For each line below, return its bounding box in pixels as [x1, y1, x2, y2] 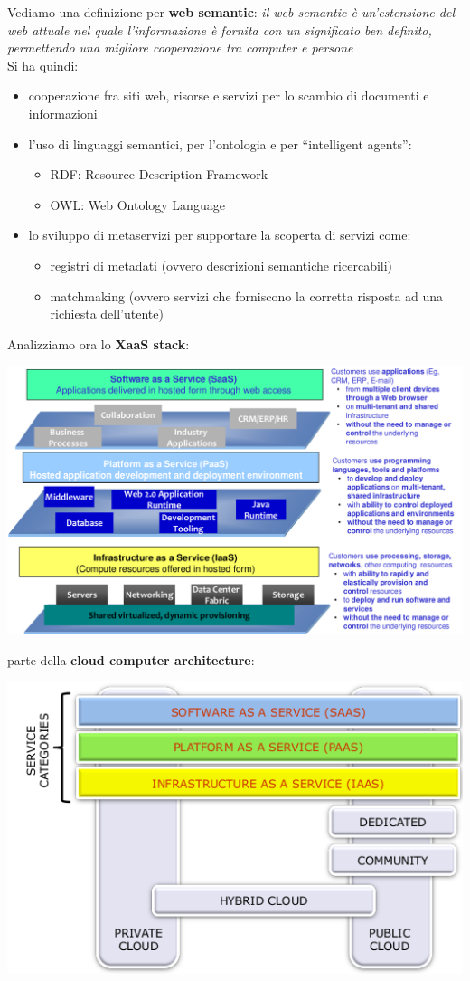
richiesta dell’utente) [50, 304, 164, 323]
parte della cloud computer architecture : [7, 650, 255, 669]
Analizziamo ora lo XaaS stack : [7, 334, 190, 353]
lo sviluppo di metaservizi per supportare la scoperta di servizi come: [28, 225, 411, 244]
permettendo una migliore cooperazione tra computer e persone [7, 38, 353, 57]
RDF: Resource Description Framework [50, 165, 268, 184]
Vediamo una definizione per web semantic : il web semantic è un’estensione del [7, 3, 455, 21]
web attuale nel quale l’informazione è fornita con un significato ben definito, [7, 20, 432, 39]
